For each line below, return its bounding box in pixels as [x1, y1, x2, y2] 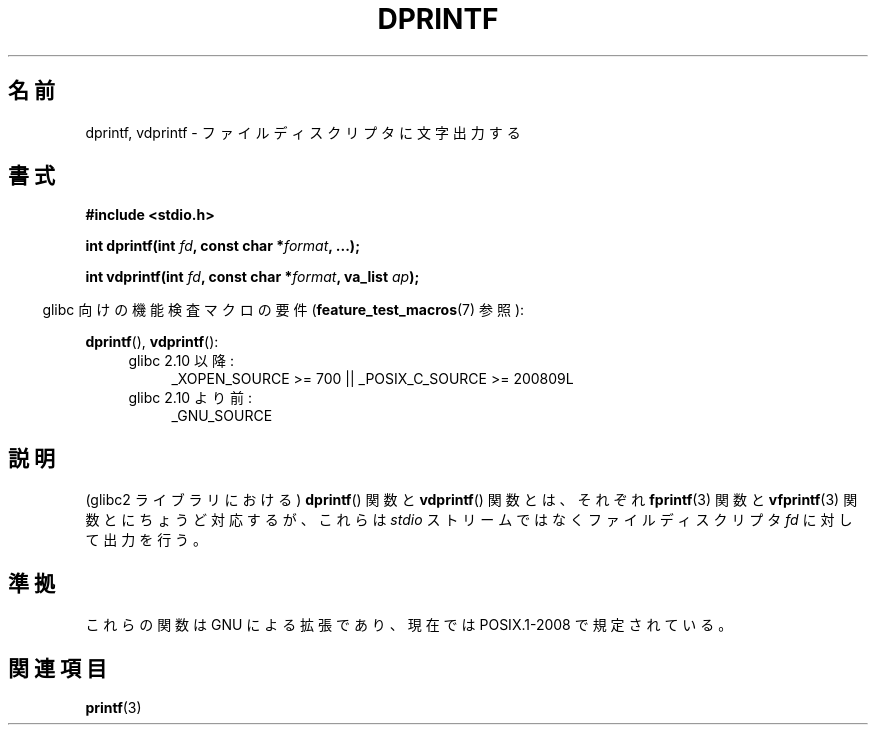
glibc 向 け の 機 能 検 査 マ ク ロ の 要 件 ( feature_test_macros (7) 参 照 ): [42, 301, 525, 319]
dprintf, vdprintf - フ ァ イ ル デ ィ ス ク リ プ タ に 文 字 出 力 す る [85, 123, 521, 141]
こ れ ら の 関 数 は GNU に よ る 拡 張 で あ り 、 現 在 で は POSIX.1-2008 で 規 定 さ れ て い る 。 [85, 616, 733, 634]
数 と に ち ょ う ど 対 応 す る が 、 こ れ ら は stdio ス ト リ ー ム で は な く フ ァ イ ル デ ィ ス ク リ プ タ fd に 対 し [85, 511, 853, 529]
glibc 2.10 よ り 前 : [128, 389, 252, 407]
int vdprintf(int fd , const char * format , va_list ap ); [85, 268, 420, 286]
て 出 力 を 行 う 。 [85, 531, 208, 549]
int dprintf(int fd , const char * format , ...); [85, 237, 360, 255]
